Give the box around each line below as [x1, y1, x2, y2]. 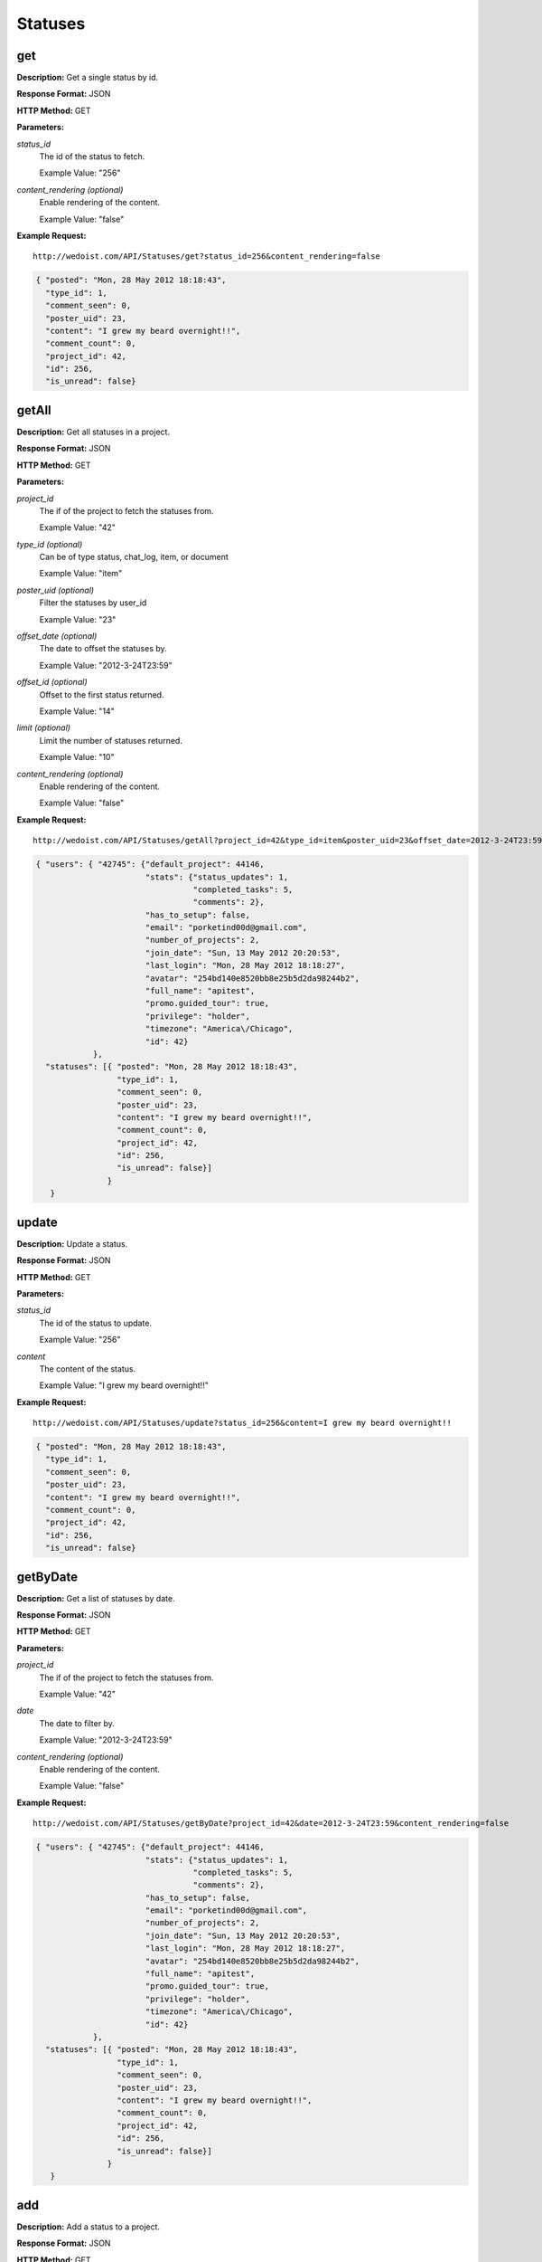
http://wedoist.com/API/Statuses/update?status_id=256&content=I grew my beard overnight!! [33, 1418, 452, 1429]
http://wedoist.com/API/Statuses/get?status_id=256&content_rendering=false [33, 252, 381, 261]
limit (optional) [16, 722, 71, 733]
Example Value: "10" [39, 752, 115, 763]
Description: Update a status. [16, 1238, 128, 1249]
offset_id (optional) [16, 677, 88, 688]
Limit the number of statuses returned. [39, 735, 182, 746]
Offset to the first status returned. [39, 689, 164, 700]
